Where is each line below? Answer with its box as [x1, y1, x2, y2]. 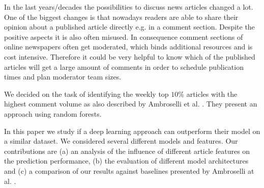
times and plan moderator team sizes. [4, 71, 122, 82]
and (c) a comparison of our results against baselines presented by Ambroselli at [4, 165, 254, 176]
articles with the [186, 88, 238, 99]
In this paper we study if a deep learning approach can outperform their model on [4, 125, 260, 136]
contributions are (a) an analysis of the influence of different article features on [4, 145, 250, 156]
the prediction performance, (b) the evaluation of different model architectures [4, 155, 249, 166]
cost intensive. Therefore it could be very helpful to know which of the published [4, 51, 255, 62]
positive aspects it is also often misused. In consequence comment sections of [4, 31, 243, 42]
